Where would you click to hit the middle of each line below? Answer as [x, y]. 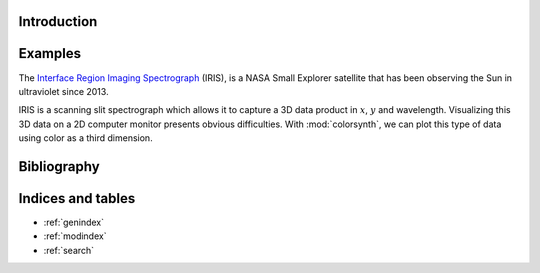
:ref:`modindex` [75, 236]
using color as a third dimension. [86, 138]
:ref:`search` [69, 250]
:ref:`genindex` [74, 222]
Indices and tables [77, 198]
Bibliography [59, 166]
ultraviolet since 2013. [63, 91]
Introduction [58, 21]
